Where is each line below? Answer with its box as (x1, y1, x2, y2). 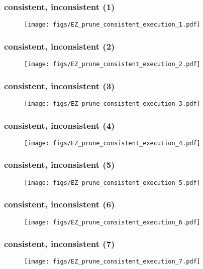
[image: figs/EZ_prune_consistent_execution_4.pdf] (24, 139, 200, 147)
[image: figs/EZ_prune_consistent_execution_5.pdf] (24, 179, 200, 186)
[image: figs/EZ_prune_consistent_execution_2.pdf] (24, 61, 200, 68)
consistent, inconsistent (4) (4, 119, 115, 131)
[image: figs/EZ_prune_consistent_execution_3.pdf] (24, 100, 200, 107)
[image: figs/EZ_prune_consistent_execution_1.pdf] (24, 21, 200, 29)
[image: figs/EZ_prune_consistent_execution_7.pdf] (24, 258, 200, 265)
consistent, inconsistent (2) (4, 40, 115, 52)
